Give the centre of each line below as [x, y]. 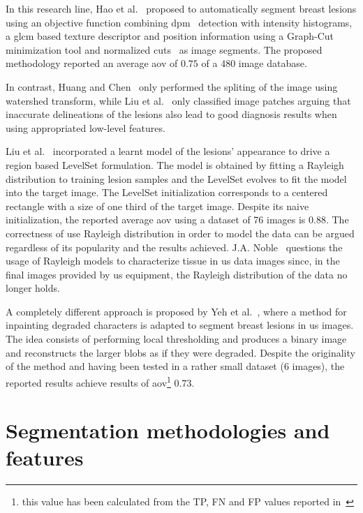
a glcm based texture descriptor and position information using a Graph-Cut [170, 36]
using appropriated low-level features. [86, 127]
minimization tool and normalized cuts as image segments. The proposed [164, 49]
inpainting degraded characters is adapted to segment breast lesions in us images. [180, 325]
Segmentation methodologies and [168, 430]
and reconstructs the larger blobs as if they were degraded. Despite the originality [180, 352]
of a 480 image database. [254, 63]
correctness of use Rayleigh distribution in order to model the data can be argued [180, 233]
